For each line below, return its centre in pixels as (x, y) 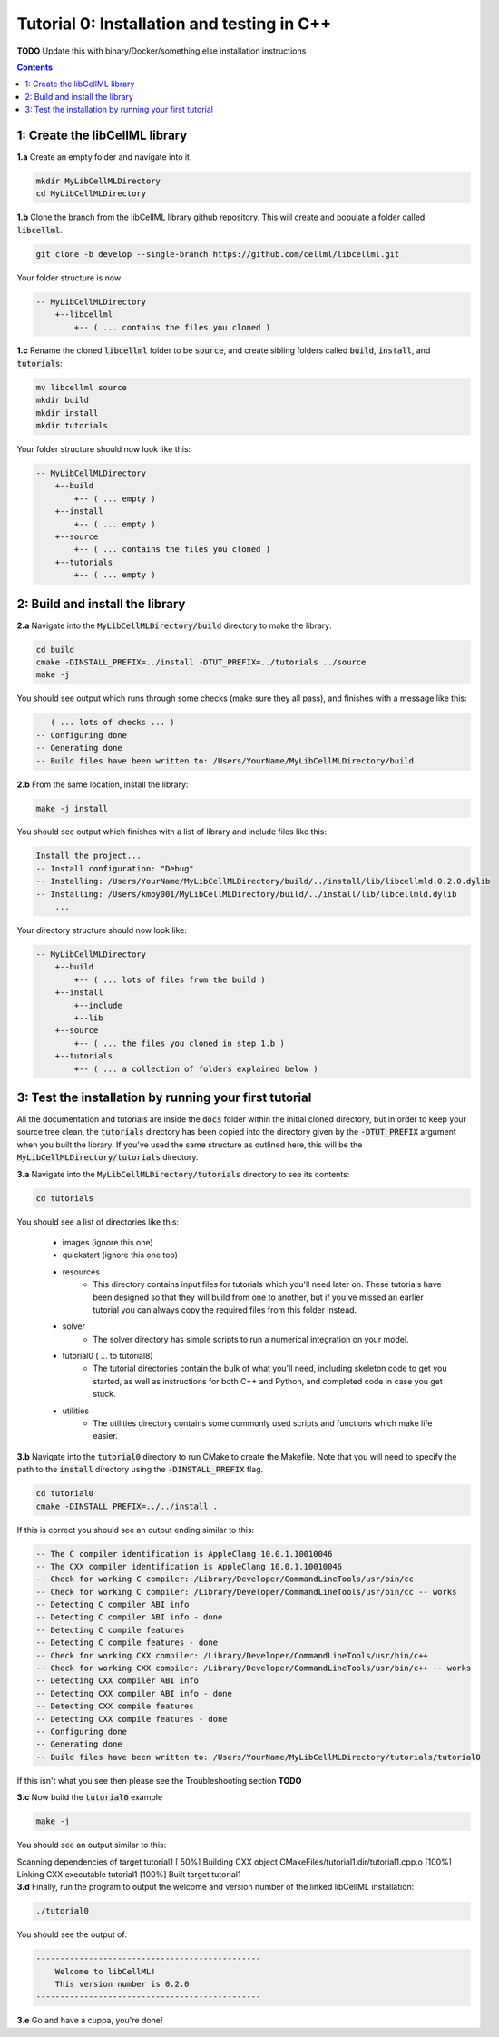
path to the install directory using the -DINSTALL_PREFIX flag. (140, 1470)
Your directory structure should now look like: (102, 930)
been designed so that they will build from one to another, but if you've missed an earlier (258, 1297)
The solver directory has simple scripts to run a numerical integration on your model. (251, 1339)
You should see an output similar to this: (92, 1845)
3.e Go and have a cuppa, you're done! (90, 2021)
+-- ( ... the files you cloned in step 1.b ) (179, 1043)
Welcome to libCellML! (105, 1971)
